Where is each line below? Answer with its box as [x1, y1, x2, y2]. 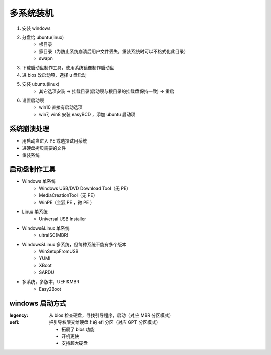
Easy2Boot [39, 286, 61, 292]
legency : [9, 312, 29, 318]
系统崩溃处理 [9, 124, 49, 133]
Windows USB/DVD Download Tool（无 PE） [39, 185, 131, 191]
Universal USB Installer [39, 216, 86, 222]
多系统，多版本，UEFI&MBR [22, 278, 80, 285]
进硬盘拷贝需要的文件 [22, 145, 66, 151]
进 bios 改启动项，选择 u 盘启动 [22, 72, 87, 78]
